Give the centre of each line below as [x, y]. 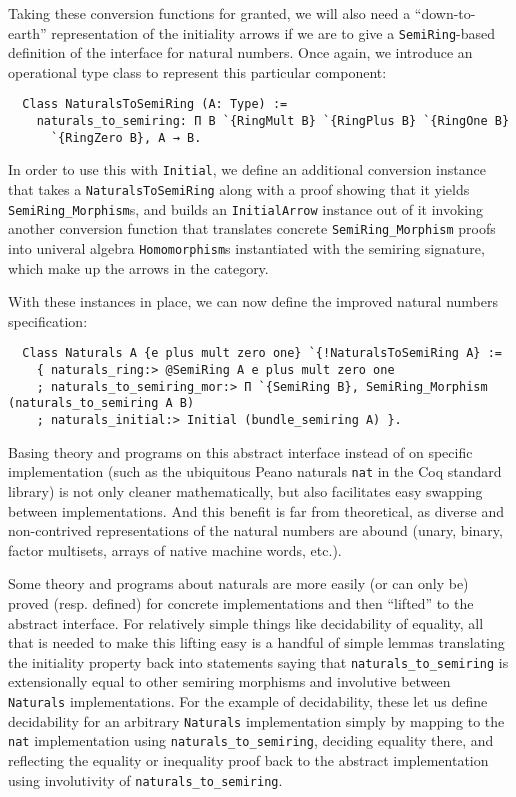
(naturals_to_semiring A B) [101, 403]
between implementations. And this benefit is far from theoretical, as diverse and [256, 510]
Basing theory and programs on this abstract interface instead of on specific [240, 451]
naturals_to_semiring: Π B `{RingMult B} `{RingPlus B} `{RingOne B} [273, 121]
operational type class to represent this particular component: [197, 71]
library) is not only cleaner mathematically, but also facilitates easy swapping [245, 491]
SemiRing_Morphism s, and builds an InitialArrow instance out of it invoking [246, 208]
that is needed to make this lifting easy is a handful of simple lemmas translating [256, 642]
